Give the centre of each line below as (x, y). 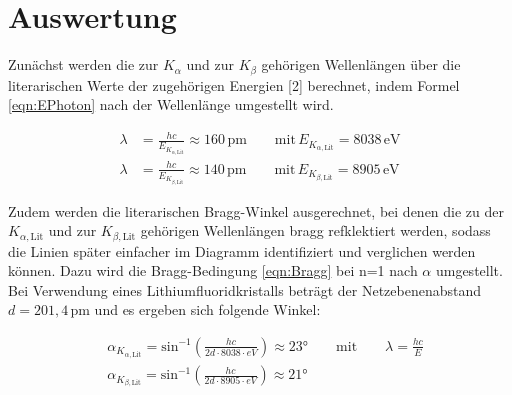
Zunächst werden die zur (83, 64)
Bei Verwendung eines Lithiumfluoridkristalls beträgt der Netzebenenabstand (245, 289)
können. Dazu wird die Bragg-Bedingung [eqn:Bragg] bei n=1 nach (213, 270)
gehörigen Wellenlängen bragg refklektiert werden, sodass (315, 230)
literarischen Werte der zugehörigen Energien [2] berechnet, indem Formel (234, 84)
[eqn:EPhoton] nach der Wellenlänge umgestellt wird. (171, 104)
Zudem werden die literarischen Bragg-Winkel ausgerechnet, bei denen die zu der (256, 210)
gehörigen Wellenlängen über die (361, 64)
